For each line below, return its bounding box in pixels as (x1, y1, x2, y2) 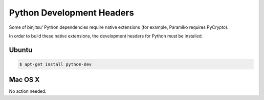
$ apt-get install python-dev (19, 61, 92, 67)
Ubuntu (9, 46, 33, 54)
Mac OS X (9, 76, 40, 84)
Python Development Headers (9, 7, 134, 18)
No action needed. (9, 88, 46, 94)
